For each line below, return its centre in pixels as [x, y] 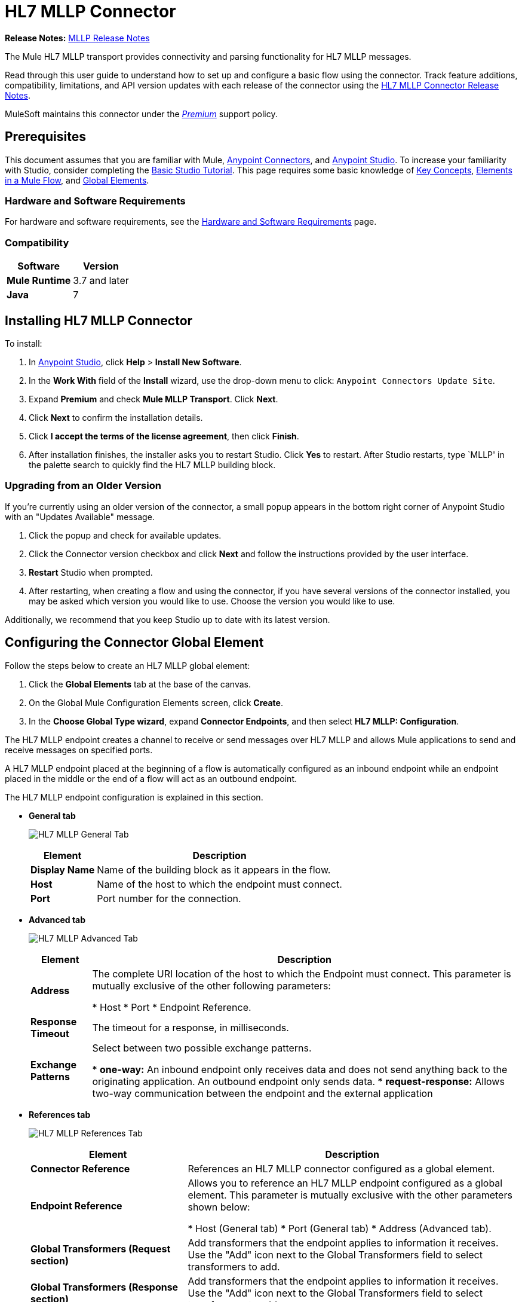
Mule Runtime [39, 281]
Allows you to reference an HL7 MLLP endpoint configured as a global [345, 1183]
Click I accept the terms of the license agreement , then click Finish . [164, 436]
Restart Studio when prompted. [91, 572]
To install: [24, 343]
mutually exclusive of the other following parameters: [211, 985]
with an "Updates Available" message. [80, 516]
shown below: [219, 1207]
